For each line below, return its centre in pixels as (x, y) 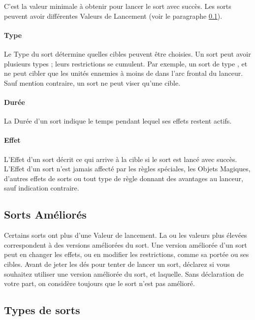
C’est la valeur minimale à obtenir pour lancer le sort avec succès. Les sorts (118, 6)
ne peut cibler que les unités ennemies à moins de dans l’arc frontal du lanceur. (124, 73)
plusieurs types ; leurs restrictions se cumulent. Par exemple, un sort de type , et (126, 63)
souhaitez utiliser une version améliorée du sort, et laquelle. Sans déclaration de (124, 273)
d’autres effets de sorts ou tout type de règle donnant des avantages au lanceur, (124, 178)
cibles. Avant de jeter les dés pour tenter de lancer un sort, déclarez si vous (117, 264)
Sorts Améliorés (45, 214)
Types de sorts (42, 310)
